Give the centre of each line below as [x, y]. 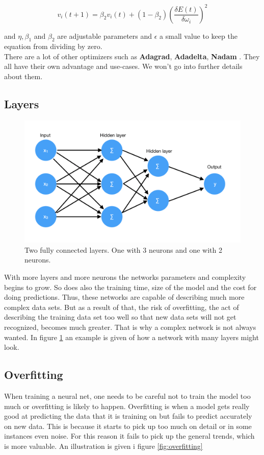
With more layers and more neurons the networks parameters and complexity [125, 277]
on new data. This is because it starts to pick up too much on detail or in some [128, 426]
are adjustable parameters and [105, 35]
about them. [23, 76]
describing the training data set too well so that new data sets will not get [120, 317]
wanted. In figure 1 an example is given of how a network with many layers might [131, 337]
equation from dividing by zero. [53, 46]
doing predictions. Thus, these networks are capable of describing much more [124, 297]
